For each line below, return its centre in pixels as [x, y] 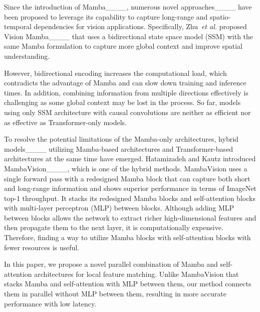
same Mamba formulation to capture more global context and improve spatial [123, 46]
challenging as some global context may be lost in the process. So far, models [122, 102]
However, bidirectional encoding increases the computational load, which [115, 73]
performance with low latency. [50, 303]
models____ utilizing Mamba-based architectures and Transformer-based [119, 148]
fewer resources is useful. [42, 247]
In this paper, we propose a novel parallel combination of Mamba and [111, 264]
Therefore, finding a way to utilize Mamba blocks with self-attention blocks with [127, 237]
